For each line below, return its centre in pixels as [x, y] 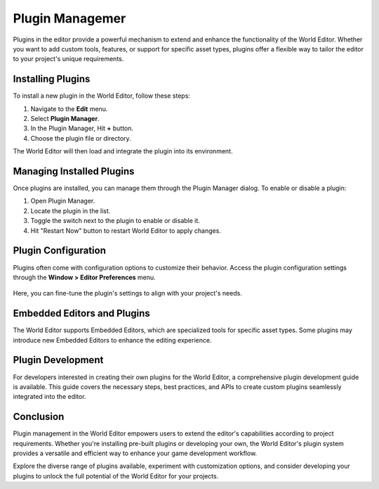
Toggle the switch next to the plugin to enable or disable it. [115, 221]
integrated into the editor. [49, 397]
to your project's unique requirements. [68, 59]
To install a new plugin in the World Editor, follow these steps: [102, 96]
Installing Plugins [52, 79]
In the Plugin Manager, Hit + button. [82, 128]
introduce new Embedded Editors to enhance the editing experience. [112, 340]
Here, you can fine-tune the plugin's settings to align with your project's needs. [127, 293]
